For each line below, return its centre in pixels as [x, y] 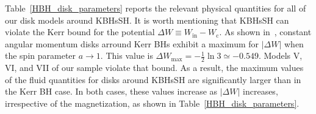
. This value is [127, 55]
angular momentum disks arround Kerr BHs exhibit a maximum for [132, 43]
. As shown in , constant [265, 32]
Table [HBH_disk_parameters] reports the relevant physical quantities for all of [156, 8]
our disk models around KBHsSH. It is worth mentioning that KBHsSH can [147, 20]
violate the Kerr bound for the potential [80, 32]
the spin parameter [41, 55]
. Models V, [280, 55]
